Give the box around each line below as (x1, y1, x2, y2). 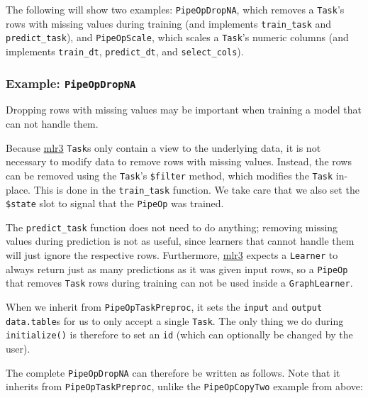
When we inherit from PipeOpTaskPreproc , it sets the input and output (6, 299, 323, 314)
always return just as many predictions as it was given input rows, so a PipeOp (6, 261, 348, 276)
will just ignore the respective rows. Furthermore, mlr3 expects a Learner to (6, 248, 338, 262)
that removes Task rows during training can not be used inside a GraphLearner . (6, 275, 353, 290)
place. (6, 182, 30, 197)
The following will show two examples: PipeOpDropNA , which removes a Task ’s (6, 2, 345, 16)
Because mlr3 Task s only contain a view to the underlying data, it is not (6, 140, 321, 155)
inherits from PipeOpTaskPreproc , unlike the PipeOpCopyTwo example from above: (6, 379, 363, 394)
